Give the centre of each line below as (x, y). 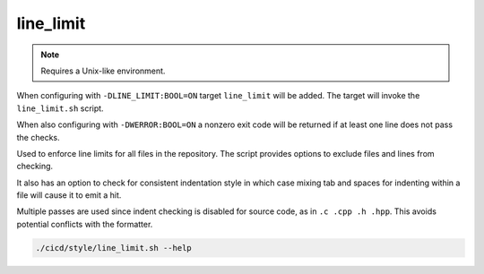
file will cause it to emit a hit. (69, 195)
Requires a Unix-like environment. (103, 71)
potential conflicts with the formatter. (85, 224)
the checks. (38, 137)
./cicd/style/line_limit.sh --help (113, 248)
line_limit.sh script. (60, 108)
